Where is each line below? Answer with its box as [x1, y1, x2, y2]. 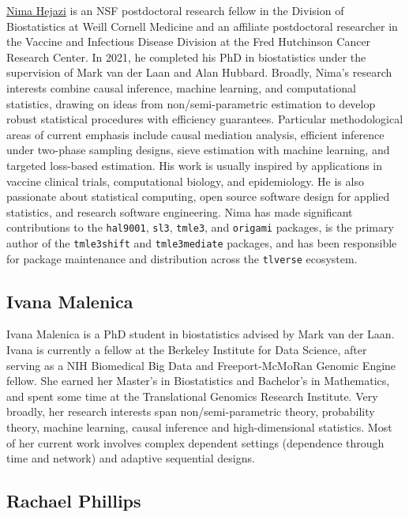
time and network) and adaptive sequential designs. [6, 450, 255, 466]
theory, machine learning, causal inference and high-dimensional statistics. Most [6, 419, 392, 436]
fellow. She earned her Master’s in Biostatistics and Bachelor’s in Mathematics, [6, 372, 390, 389]
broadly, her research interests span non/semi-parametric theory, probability [6, 403, 375, 420]
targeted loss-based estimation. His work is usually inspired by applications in [6, 157, 383, 173]
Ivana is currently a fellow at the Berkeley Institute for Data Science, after [6, 342, 367, 358]
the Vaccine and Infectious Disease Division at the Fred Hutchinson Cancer [6, 33, 371, 50]
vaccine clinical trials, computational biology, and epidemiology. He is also [6, 172, 364, 189]
